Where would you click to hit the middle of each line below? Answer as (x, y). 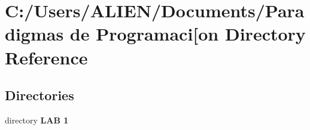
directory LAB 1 (37, 120)
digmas (34, 34)
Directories (39, 95)
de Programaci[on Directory (188, 34)
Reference (46, 57)
